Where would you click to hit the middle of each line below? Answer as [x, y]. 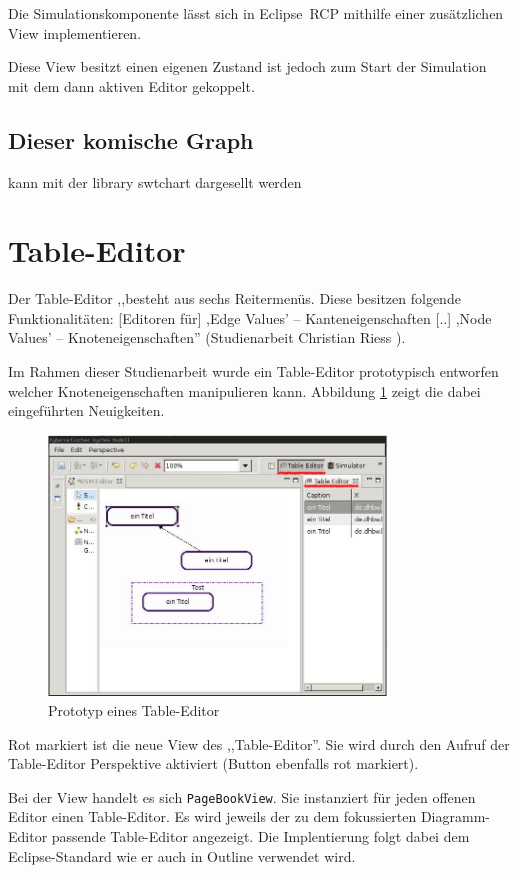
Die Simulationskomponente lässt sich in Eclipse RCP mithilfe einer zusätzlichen [256, 13]
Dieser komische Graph [131, 139]
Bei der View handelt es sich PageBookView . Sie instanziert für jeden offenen [242, 796]
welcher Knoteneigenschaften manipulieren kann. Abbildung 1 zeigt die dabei [244, 390]
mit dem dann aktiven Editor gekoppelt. [131, 85]
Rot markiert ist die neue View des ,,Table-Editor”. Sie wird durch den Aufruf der [259, 743]
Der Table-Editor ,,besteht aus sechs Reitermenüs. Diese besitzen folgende [234, 298]
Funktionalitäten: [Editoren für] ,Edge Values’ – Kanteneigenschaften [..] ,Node [250, 317]
